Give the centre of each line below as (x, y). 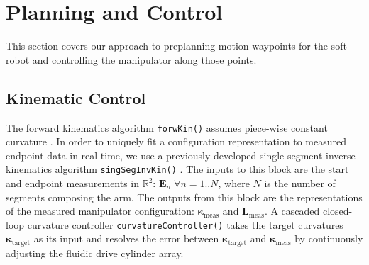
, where (234, 183)
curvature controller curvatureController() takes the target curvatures (185, 224)
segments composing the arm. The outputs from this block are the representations (184, 197)
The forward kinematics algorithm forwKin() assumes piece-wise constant (167, 127)
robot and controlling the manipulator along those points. (131, 59)
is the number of (300, 183)
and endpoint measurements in (73, 183)
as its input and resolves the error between (126, 238)
